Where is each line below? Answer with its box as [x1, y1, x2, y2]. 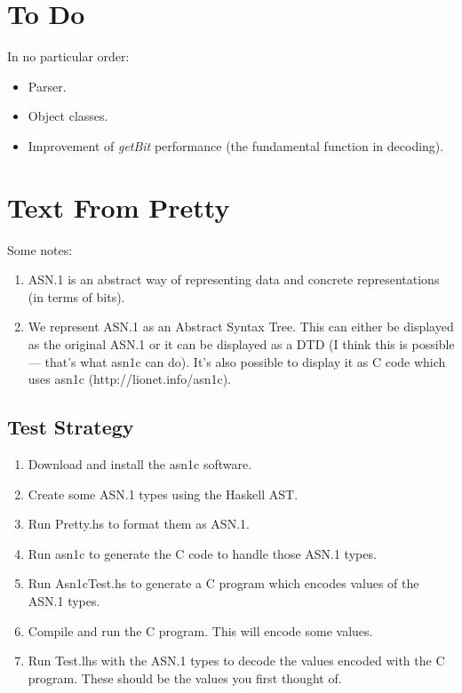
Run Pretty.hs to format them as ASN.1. [28, 514, 250, 533]
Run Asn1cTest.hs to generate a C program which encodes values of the [28, 574, 419, 593]
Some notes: [7, 240, 73, 259]
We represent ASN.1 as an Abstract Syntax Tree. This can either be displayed [28, 317, 454, 336]
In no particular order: [7, 47, 130, 66]
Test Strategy [7, 413, 134, 441]
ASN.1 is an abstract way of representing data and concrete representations [28, 270, 440, 289]
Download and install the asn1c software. [28, 454, 252, 473]
